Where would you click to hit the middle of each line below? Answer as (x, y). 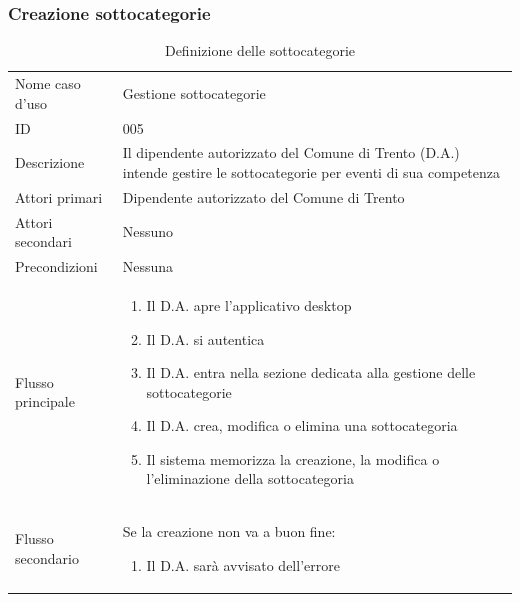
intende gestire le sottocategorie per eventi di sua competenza (311, 171)
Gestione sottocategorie (194, 92)
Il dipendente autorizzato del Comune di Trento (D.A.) (291, 152)
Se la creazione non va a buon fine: (229, 531)
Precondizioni (56, 266)
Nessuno (148, 231)
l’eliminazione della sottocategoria (250, 478)
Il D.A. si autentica (205, 338)
